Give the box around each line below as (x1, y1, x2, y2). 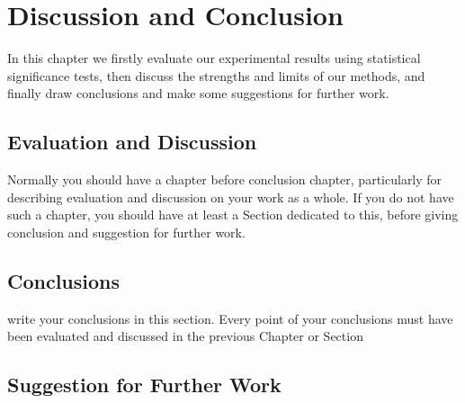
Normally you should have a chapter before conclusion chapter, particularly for (7, 170, 443, 189)
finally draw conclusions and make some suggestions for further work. (7, 84, 389, 103)
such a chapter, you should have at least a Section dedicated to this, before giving (7, 205, 459, 224)
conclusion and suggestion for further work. (7, 222, 246, 241)
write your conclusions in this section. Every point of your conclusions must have (7, 309, 453, 327)
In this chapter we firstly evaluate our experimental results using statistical (7, 49, 421, 67)
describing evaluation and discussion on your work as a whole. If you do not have (7, 187, 454, 206)
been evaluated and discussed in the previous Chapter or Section (7, 327, 363, 345)
